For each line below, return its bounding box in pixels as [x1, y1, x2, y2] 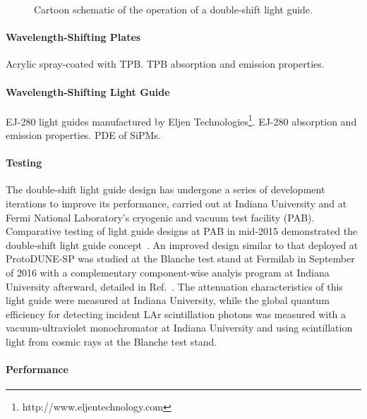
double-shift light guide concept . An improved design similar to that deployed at [6, 237, 359, 252]
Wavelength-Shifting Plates [6, 30, 141, 44]
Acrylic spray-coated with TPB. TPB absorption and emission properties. [6, 56, 325, 71]
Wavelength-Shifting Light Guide [6, 84, 170, 99]
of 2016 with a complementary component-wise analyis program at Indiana [6, 265, 330, 279]
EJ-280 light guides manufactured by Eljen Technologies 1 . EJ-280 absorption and [6, 111, 357, 128]
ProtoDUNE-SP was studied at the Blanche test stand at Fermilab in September [6, 251, 355, 266]
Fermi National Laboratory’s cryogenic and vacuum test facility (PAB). [6, 209, 315, 224]
